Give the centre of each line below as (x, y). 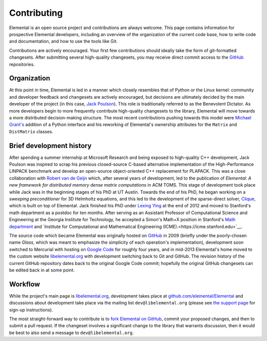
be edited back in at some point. (42, 270)
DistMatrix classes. (31, 131)
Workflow (25, 284)
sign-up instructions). (31, 310)
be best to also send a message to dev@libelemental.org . (71, 333)
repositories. (22, 64)
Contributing (36, 13)
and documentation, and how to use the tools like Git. (64, 41)
